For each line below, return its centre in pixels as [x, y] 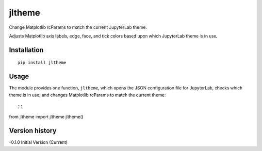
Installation [26, 50]
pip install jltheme [42, 63]
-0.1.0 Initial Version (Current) [38, 142]
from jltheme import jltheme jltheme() [46, 117]
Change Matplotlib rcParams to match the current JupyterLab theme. [78, 27]
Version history [33, 131]
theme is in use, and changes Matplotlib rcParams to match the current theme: [87, 95]
